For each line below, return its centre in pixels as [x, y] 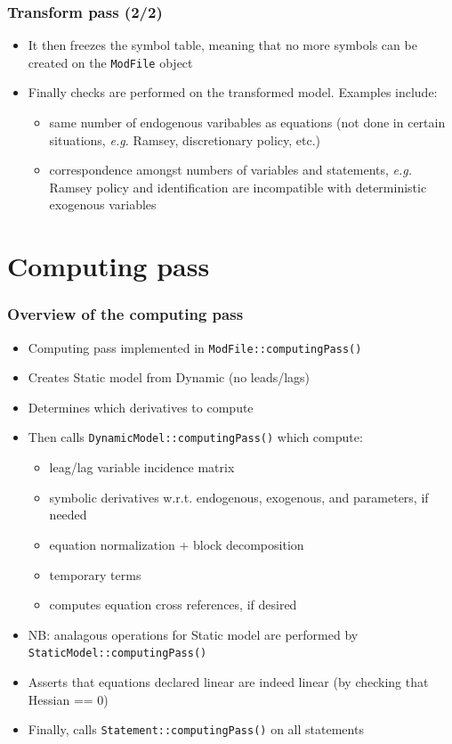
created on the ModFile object [110, 62]
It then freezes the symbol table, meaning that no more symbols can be [222, 45]
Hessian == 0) [68, 699]
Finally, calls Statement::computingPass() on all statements [196, 729]
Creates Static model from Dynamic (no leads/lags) [169, 377]
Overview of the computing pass [125, 314]
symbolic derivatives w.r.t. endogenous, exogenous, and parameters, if [239, 497]
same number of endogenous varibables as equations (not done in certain [247, 123]
